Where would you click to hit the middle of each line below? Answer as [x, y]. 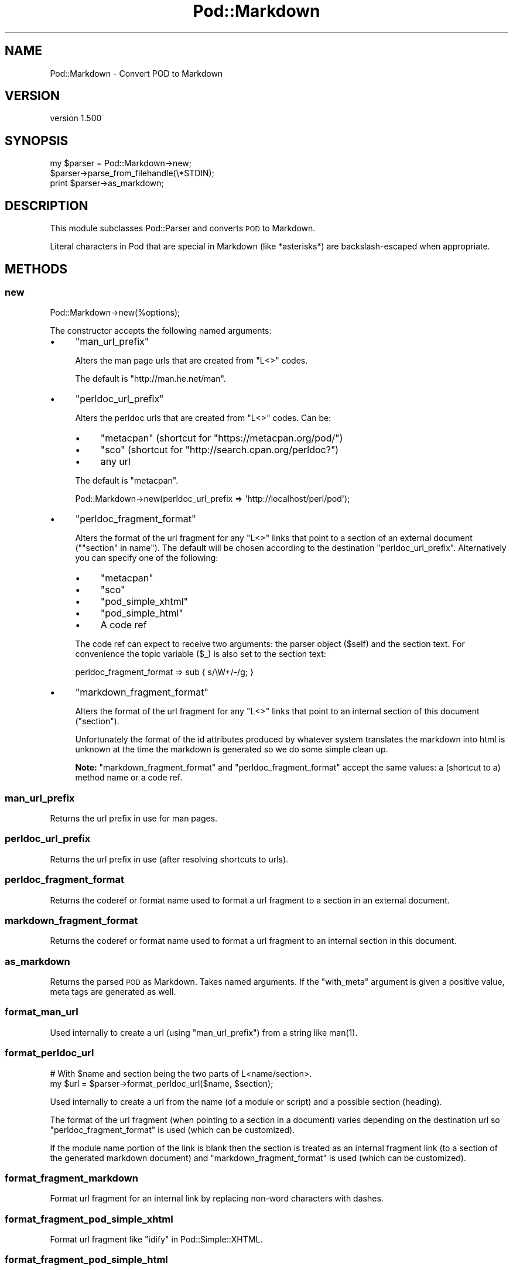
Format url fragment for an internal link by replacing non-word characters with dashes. [217, 1199]
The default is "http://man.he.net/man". [151, 379]
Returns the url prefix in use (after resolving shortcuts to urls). [169, 859]
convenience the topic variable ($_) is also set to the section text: [201, 654]
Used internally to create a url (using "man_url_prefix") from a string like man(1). [204, 1032]
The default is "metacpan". [127, 481]
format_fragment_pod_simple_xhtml [89, 1219]
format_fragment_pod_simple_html [86, 1260]
